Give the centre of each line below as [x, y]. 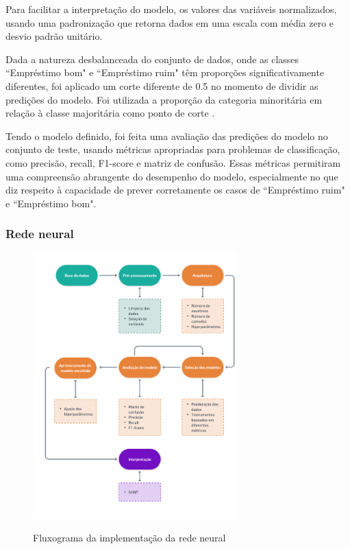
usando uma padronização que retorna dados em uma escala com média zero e [170, 22]
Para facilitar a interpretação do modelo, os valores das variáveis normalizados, [171, 9]
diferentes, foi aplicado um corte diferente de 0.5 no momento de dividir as [162, 85]
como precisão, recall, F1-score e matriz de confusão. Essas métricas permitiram [173, 162]
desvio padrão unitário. [54, 36]
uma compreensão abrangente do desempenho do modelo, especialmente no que [172, 176]
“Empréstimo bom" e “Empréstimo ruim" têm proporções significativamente [165, 72]
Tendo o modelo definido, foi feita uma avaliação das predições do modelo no [167, 136]
